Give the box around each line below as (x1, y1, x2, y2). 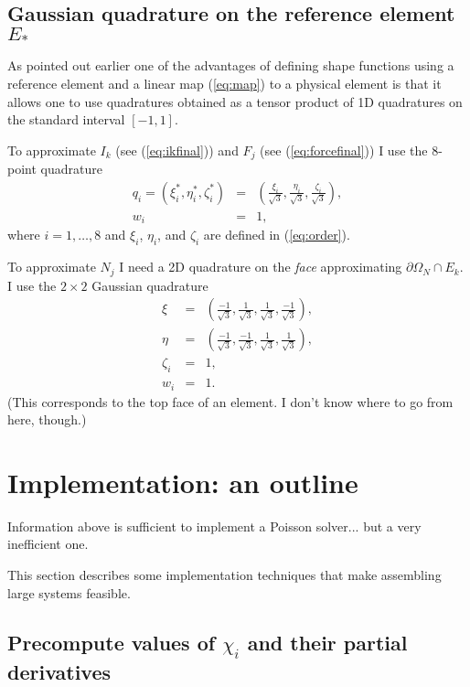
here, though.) (7, 410, 87, 429)
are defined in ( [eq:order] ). (203, 225, 350, 244)
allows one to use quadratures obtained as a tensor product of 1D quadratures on (7, 91, 463, 111)
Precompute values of (7, 628, 216, 656)
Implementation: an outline (7, 463, 358, 500)
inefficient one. (7, 534, 89, 553)
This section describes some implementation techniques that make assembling (7, 565, 442, 585)
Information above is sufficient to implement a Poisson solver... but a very (7, 516, 422, 535)
